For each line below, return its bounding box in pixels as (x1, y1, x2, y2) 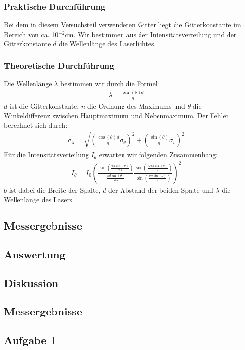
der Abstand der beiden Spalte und (108, 184, 213, 195)
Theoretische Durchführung (4, 59, 114, 71)
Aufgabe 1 (4, 332, 56, 348)
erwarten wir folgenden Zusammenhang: (99, 149, 218, 160)
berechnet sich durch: (4, 120, 68, 130)
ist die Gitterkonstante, (9, 101, 79, 111)
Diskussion (4, 275, 59, 290)
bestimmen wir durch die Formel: (60, 78, 159, 89)
